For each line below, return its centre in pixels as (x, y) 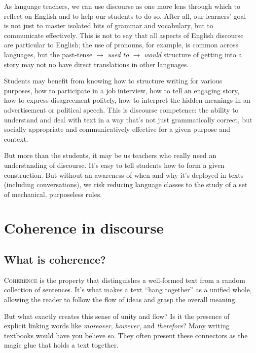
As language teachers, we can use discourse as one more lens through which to (122, 6)
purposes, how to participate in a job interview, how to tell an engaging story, (122, 90)
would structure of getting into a (193, 54)
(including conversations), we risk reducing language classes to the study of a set (126, 184)
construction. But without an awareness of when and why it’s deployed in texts (124, 175)
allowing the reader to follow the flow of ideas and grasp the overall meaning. (121, 299)
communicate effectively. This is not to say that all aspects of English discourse (124, 35)
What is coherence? (55, 259)
